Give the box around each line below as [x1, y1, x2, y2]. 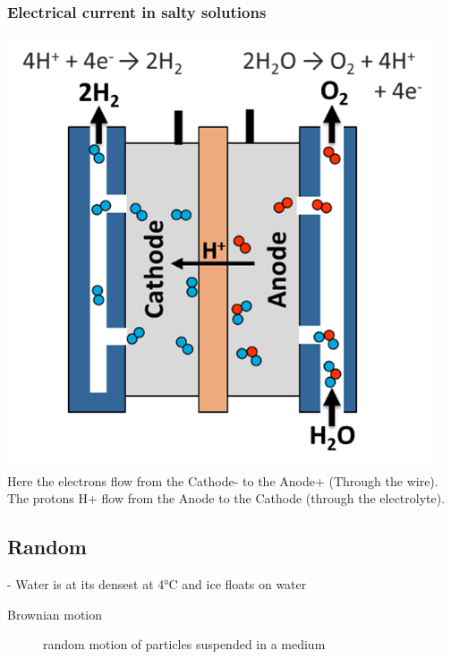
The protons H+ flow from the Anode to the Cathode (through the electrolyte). [7, 489, 446, 508]
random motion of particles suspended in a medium [43, 635, 326, 654]
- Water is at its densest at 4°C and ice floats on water [7, 575, 307, 594]
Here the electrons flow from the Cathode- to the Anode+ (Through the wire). [7, 471, 438, 490]
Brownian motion [7, 604, 103, 623]
